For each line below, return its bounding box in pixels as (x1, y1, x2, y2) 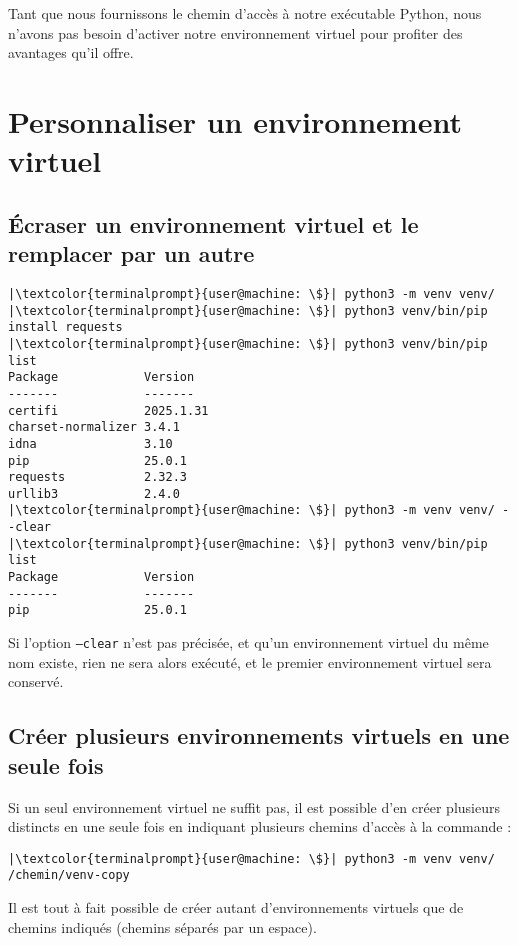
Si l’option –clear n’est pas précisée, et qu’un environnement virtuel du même (8, 632, 489, 653)
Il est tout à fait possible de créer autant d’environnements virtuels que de (8, 897, 464, 917)
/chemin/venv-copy (8, 868, 130, 883)
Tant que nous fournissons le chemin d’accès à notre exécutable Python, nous (8, 3, 482, 23)
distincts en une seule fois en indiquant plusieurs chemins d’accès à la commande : (8, 816, 512, 837)
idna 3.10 (8, 436, 173, 451)
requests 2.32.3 (8, 470, 187, 485)
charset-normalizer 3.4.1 (8, 420, 180, 435)
